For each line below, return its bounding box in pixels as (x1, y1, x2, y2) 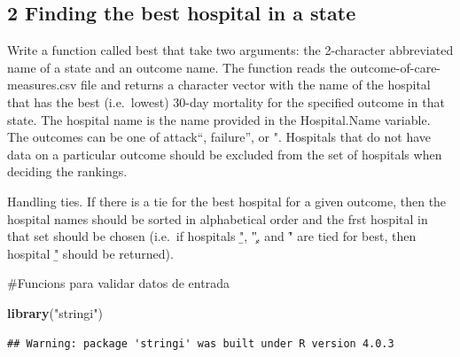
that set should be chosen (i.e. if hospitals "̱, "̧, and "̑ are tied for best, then (7, 227, 417, 245)
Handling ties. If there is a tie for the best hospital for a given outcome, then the (7, 191, 447, 210)
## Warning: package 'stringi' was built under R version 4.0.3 (7, 337, 394, 350)
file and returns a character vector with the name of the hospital (81, 75, 431, 94)
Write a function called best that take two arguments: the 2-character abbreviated (7, 41, 454, 59)
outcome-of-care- (350, 58, 441, 76)
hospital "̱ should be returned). (7, 244, 174, 262)
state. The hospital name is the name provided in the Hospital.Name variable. (7, 110, 431, 128)
